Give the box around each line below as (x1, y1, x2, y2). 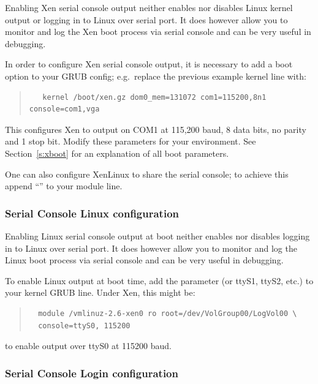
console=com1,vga (29, 105, 100, 114)
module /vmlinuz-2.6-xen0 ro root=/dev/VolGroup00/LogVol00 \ (38, 309, 297, 318)
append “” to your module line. (5, 179, 123, 192)
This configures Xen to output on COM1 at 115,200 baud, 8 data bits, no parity (5, 122, 306, 135)
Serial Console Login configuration (5, 365, 178, 380)
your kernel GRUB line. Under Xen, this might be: (5, 286, 195, 299)
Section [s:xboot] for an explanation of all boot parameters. (5, 146, 229, 159)
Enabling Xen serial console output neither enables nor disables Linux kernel (5, 1, 293, 13)
